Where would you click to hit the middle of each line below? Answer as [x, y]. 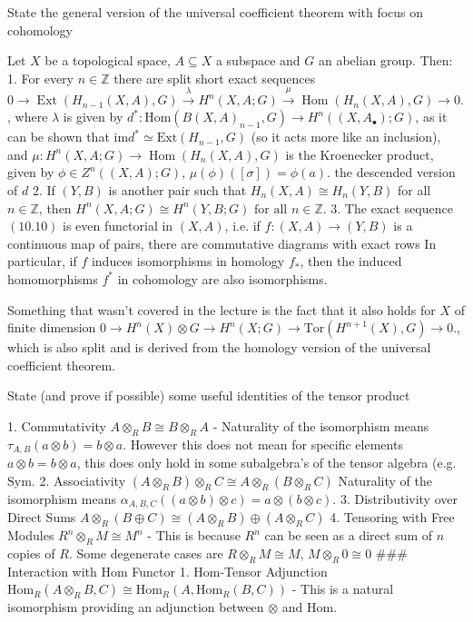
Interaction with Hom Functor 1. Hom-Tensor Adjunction [168, 571]
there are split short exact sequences [215, 78]
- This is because [194, 535]
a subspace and [258, 60]
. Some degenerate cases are [146, 553]
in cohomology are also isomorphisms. [222, 278]
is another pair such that [177, 189]
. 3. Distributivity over [395, 498]
